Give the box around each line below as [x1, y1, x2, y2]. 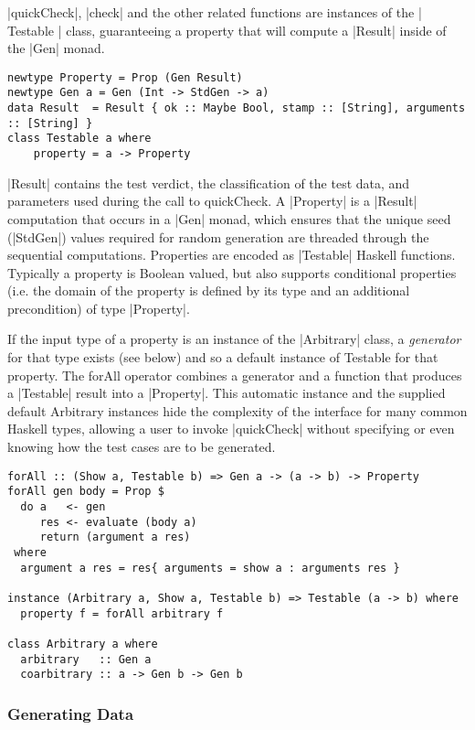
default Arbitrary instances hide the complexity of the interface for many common [7, 401, 468, 420]
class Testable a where [7, 132, 152, 145]
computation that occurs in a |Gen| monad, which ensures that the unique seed [7, 209, 451, 228]
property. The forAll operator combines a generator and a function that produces [7, 365, 462, 384]
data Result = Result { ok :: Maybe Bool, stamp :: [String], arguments [7, 102, 466, 115]
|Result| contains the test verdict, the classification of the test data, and [7, 173, 410, 192]
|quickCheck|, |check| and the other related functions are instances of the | [7, 3, 422, 21]
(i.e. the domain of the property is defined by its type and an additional [7, 281, 410, 300]
